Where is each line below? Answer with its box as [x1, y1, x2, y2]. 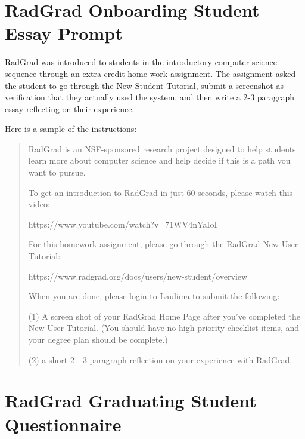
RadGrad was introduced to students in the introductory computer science [5, 56, 277, 68]
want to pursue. [28, 166, 86, 179]
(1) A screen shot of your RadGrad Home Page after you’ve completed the [28, 309, 300, 322]
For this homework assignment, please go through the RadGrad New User [28, 238, 298, 250]
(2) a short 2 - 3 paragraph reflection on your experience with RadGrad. [28, 353, 292, 366]
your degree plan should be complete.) [28, 333, 168, 345]
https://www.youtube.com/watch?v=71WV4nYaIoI [28, 217, 217, 230]
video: [28, 198, 50, 210]
